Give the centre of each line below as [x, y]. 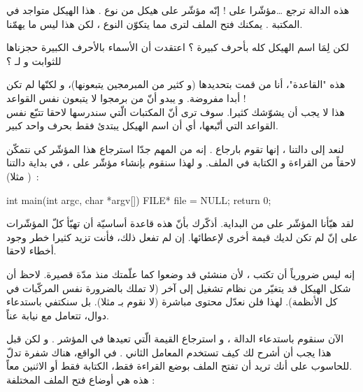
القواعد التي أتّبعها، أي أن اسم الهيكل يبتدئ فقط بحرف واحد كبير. [142, 125]
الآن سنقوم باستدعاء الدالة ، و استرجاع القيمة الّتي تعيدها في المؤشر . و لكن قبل [175, 339]
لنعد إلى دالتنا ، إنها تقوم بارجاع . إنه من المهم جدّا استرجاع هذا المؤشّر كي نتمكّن [175, 148]
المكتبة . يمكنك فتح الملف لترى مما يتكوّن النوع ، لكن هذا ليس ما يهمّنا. [155, 23]
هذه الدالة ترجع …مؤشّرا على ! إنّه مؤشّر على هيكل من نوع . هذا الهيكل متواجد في [178, 10]
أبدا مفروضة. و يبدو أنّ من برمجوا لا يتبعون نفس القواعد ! [126, 97]
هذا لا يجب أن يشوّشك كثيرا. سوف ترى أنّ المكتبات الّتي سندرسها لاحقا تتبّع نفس [176, 111]
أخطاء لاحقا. [31, 251]
